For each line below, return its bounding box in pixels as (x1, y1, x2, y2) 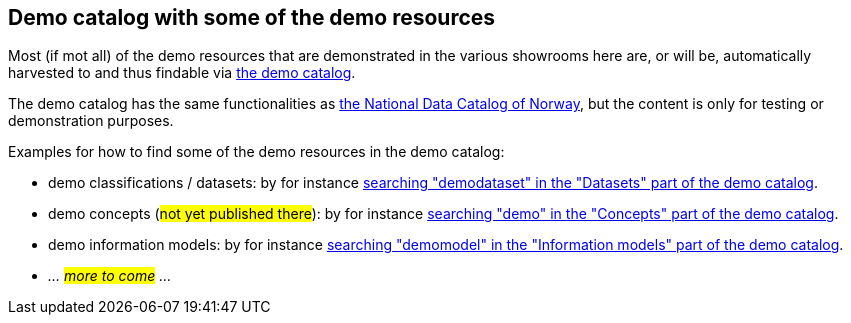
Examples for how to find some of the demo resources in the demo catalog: (8, 143, 505, 161)
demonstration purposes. (8, 112, 174, 130)
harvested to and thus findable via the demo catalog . (8, 64, 356, 82)
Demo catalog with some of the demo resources (8, 5, 496, 30)
